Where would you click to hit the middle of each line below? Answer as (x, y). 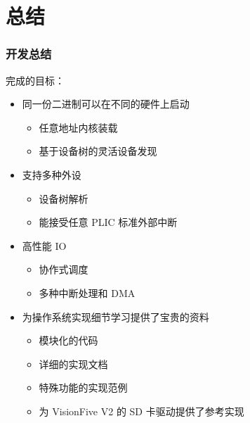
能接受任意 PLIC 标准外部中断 (108, 222)
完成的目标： (35, 80)
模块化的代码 (68, 340)
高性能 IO (44, 245)
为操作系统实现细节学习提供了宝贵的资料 (116, 316)
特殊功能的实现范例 (83, 387)
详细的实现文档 (73, 364)
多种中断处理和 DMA (87, 292)
